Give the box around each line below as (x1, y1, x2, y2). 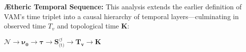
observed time (4, 21, 46, 31)
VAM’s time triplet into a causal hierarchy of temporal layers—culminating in (4, 11, 239, 21)
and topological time (57, 21, 119, 31)
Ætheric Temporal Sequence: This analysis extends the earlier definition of (4, 1, 242, 11)
